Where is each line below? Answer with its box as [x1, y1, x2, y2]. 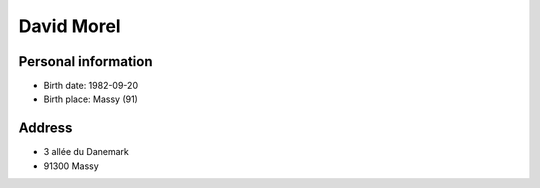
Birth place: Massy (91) [43, 93, 139, 105]
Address [18, 120, 73, 137]
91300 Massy [43, 160, 99, 172]
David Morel [18, 15, 121, 37]
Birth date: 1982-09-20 [43, 80, 139, 92]
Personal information [18, 53, 154, 70]
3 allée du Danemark [43, 146, 129, 158]
